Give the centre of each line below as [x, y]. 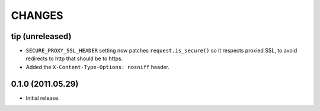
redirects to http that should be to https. [74, 58]
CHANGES [37, 15]
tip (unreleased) [41, 36]
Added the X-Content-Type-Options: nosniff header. [98, 67]
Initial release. [43, 98]
